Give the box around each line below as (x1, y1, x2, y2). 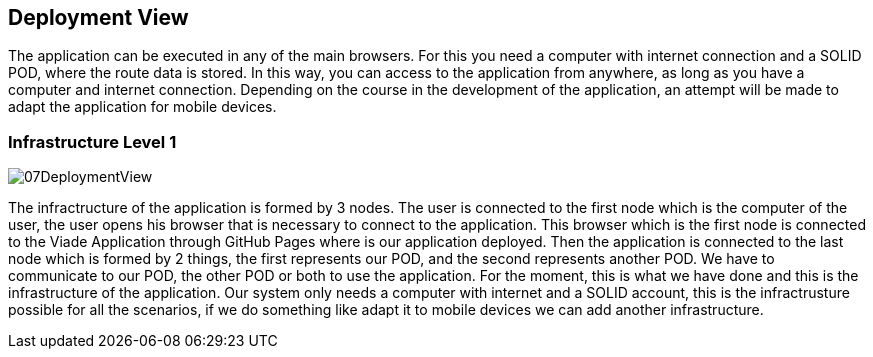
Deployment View (8, 5, 189, 30)
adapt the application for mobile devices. (8, 98, 277, 116)
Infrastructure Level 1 (8, 131, 177, 152)
